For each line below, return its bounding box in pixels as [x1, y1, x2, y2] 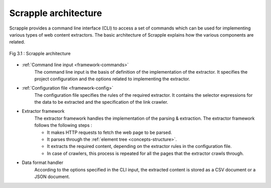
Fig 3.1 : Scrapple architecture [9, 50, 71, 56]
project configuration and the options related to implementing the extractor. [34, 76, 190, 82]
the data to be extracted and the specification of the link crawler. [34, 99, 168, 105]
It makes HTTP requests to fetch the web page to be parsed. [47, 129, 173, 135]
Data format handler [22, 159, 64, 165]
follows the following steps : [34, 122, 92, 128]
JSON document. [34, 173, 70, 179]
